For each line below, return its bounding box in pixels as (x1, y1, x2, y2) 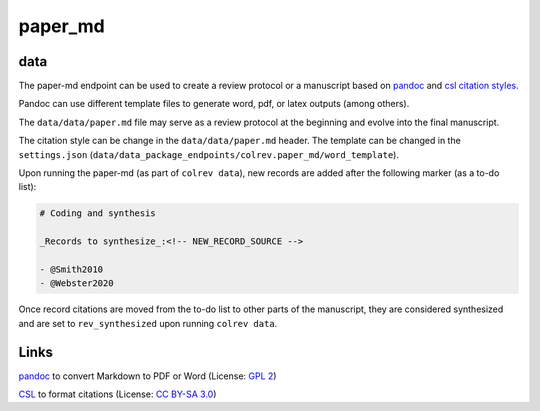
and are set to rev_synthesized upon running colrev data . (18, 317, 278, 329)
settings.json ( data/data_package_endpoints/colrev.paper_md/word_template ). (18, 148, 400, 160)
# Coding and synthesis (39, 208, 157, 219)
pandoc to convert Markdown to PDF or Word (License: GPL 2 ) (18, 370, 277, 382)
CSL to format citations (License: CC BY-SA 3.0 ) (18, 388, 217, 400)
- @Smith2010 (39, 263, 104, 275)
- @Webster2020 (39, 278, 114, 289)
